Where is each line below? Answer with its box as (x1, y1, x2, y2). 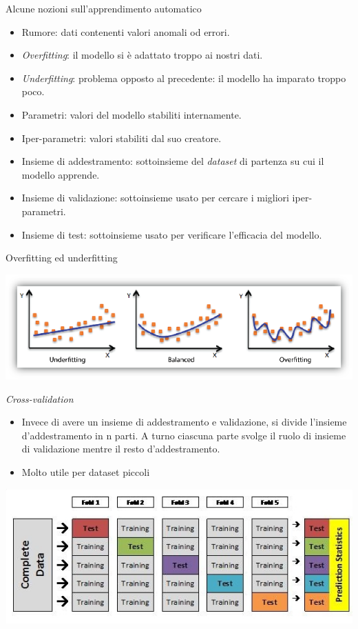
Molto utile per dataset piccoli (21, 464, 150, 479)
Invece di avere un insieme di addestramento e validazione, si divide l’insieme (21, 415, 347, 429)
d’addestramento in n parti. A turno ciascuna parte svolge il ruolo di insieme (21, 428, 346, 442)
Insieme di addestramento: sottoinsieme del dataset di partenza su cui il (21, 154, 324, 168)
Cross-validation (6, 391, 74, 406)
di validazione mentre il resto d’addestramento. (21, 441, 220, 456)
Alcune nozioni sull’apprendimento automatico (6, 1, 202, 15)
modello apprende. (21, 167, 100, 181)
